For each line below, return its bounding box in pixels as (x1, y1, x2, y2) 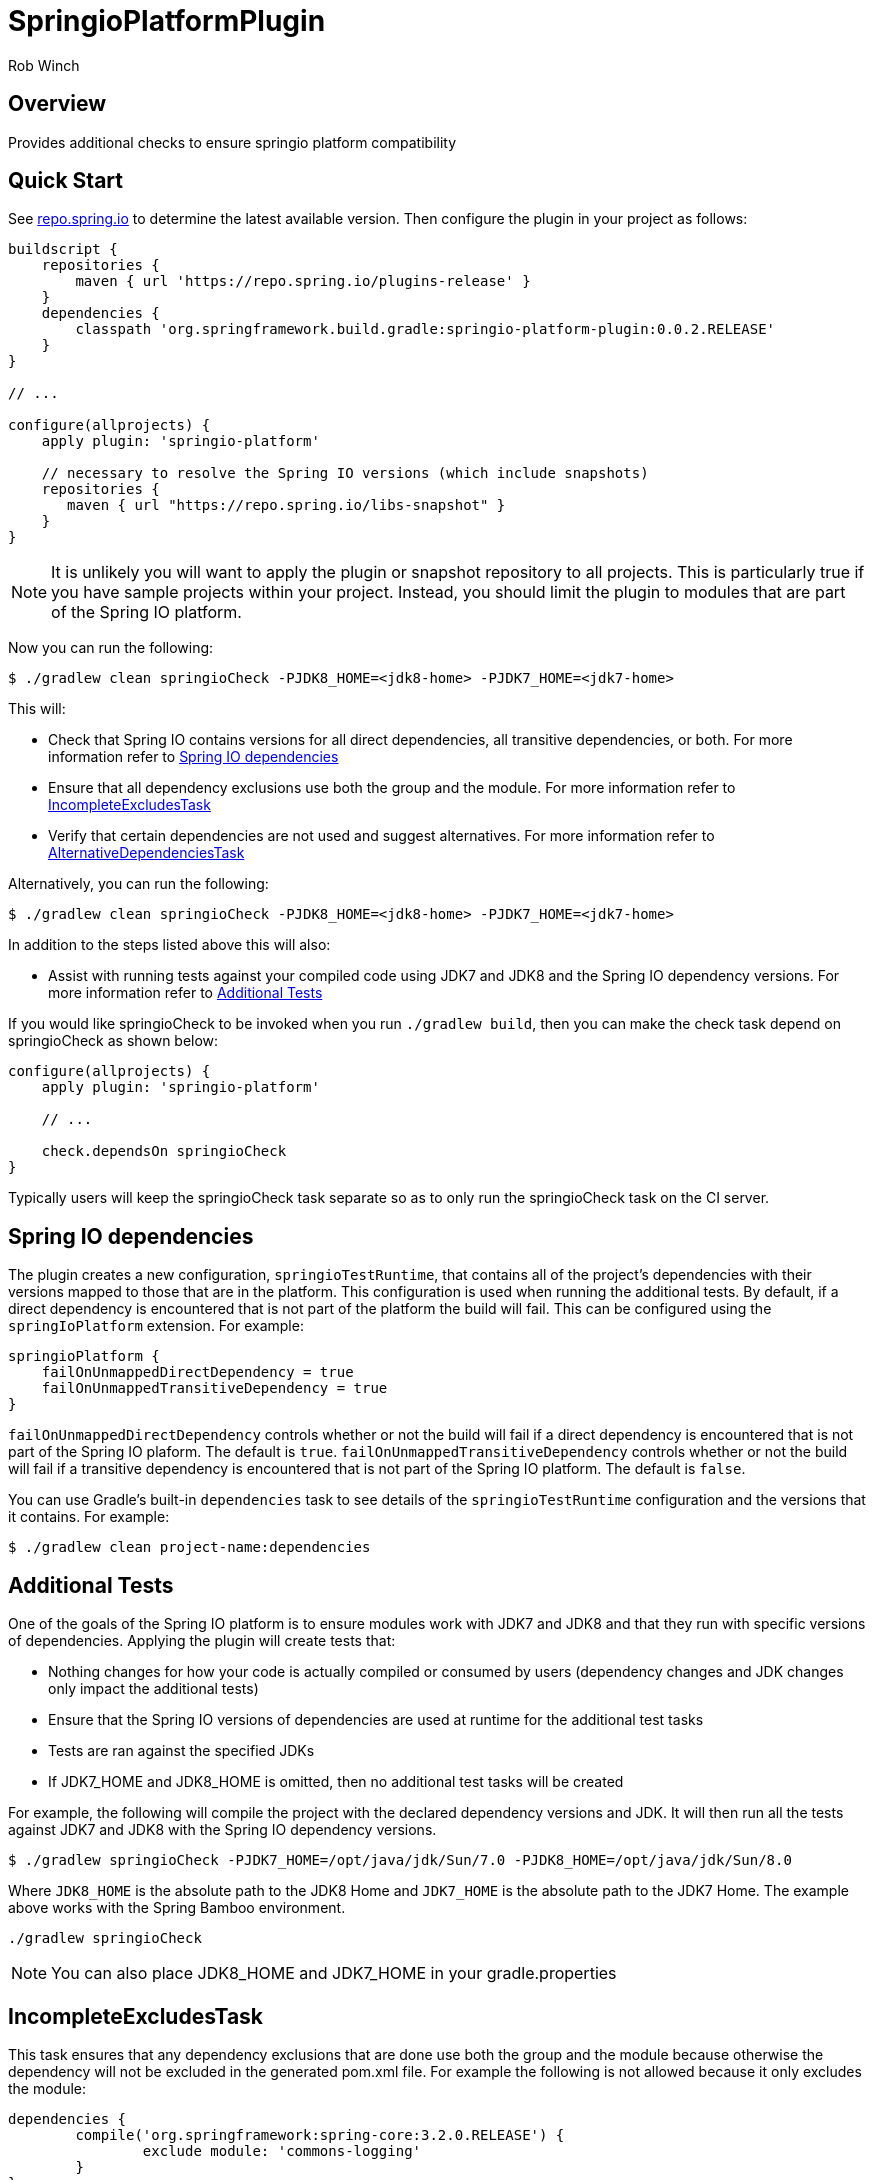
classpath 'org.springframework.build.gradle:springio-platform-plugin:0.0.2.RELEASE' (75, 321, 776, 338)
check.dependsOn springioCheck (41, 1143, 287, 1160)
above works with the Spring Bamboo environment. (8, 1899, 346, 1917)
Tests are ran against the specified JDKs (48, 1742, 315, 1760)
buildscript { (8, 241, 118, 258)
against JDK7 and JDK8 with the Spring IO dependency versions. (8, 1821, 437, 1839)
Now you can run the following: (8, 639, 214, 657)
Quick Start (8, 168, 123, 194)
